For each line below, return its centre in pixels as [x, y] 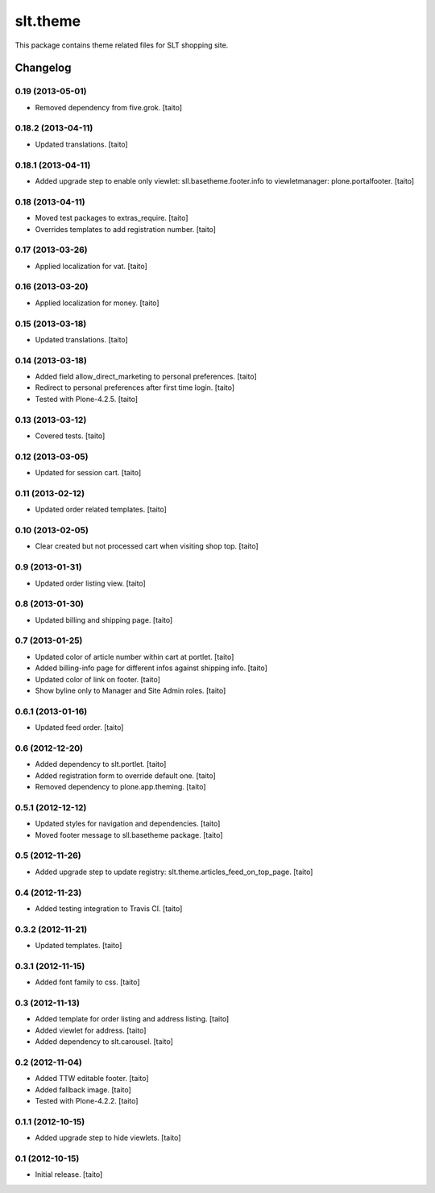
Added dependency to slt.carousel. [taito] [104, 1042]
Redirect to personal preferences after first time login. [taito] [135, 387]
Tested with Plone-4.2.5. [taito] [87, 399]
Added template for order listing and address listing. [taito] [132, 1019]
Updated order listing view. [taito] [91, 583]
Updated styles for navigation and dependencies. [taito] [128, 824]
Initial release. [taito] [69, 1174]
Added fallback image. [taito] [83, 1089]
